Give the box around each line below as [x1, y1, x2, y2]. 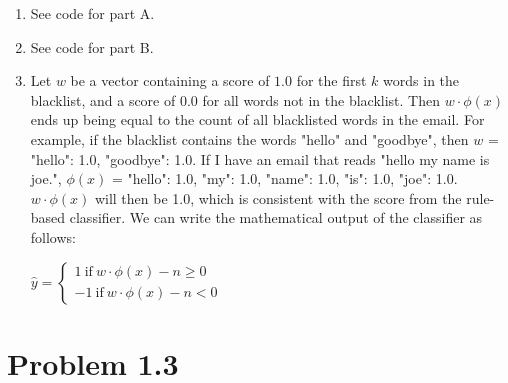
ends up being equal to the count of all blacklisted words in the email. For [30, 109, 485, 130]
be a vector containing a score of [70, 70, 270, 91]
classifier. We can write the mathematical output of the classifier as [69, 207, 483, 228]
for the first [296, 70, 367, 91]
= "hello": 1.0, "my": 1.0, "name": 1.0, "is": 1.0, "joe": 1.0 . [111, 168, 458, 189]
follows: [30, 226, 76, 247]
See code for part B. [30, 36, 154, 57]
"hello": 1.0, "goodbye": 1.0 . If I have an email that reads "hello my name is [30, 148, 490, 169]
